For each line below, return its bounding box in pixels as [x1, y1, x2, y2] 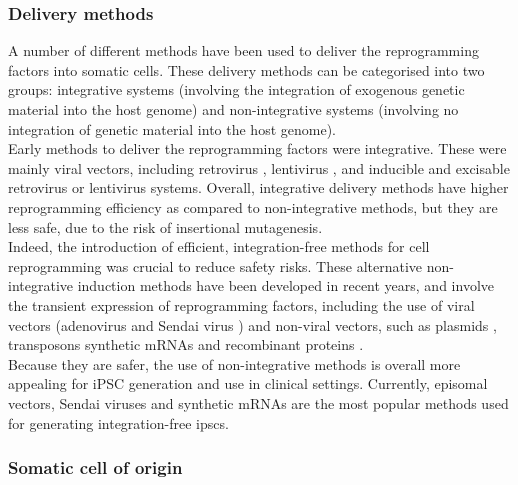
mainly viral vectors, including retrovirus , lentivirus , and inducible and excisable [8, 157, 510, 178]
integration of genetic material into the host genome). [8, 118, 336, 139]
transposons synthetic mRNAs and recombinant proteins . [8, 334, 364, 355]
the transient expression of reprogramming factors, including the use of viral [8, 294, 475, 315]
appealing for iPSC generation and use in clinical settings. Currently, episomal [8, 373, 488, 394]
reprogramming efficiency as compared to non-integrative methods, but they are [8, 196, 498, 217]
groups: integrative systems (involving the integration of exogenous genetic [8, 79, 465, 100]
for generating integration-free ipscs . [8, 412, 229, 433]
